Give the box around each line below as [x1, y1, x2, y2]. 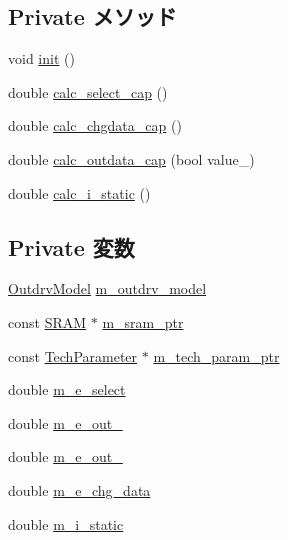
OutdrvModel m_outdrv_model [8, 278, 207, 299]
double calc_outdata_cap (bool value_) [8, 148, 255, 169]
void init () [8, 48, 75, 69]
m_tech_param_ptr [153, 345, 280, 366]
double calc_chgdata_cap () [8, 115, 182, 136]
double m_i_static [8, 513, 124, 534]
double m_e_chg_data [8, 479, 151, 500]
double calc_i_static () [8, 182, 151, 203]
